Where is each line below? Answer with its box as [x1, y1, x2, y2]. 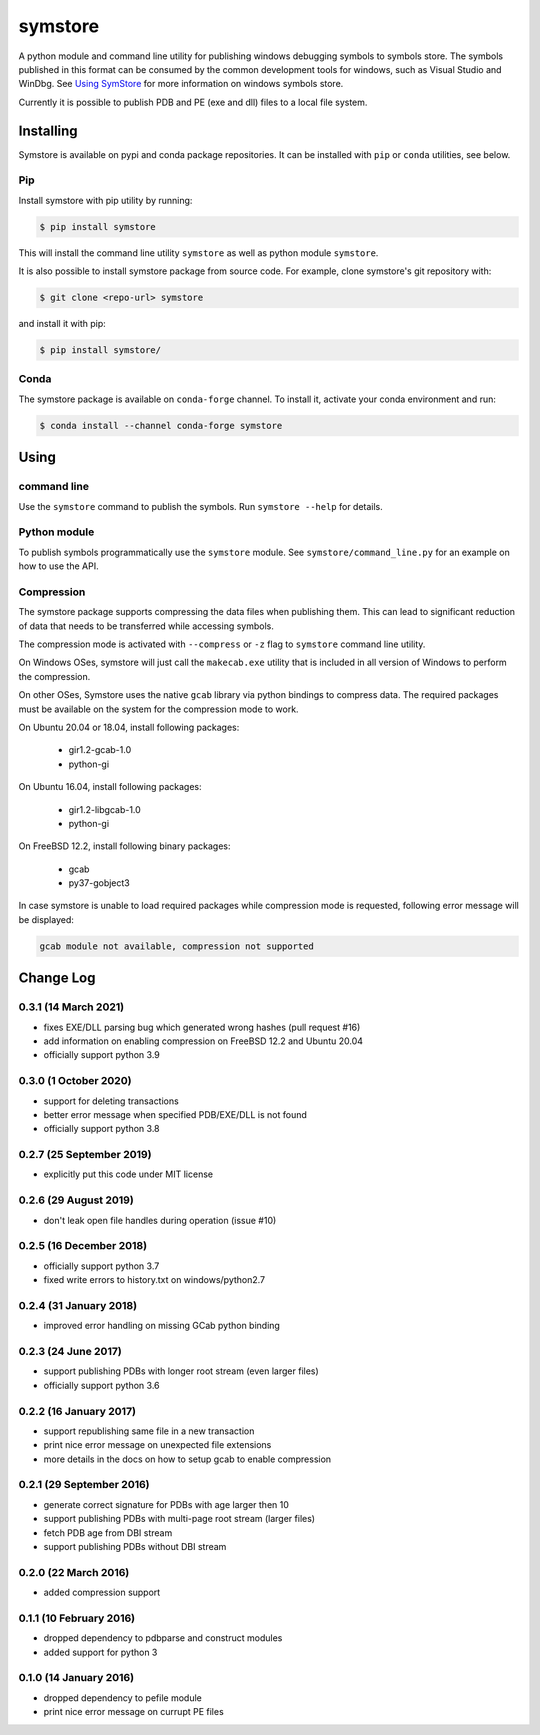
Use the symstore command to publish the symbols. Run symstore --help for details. [18, 500, 384, 512]
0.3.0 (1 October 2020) [18, 1074, 132, 1088]
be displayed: [18, 913, 75, 925]
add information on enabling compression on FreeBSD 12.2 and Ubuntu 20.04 [43, 1035, 364, 1047]
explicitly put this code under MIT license [43, 1168, 214, 1180]
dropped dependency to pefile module [43, 1691, 202, 1704]
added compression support [43, 1586, 161, 1599]
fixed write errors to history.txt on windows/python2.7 [43, 1274, 266, 1286]
